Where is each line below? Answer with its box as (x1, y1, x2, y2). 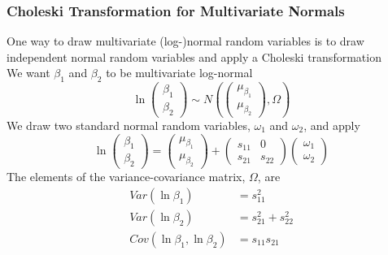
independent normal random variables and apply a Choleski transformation (7, 48, 381, 65)
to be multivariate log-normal (106, 64, 253, 81)
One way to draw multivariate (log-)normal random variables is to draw (7, 32, 364, 50)
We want (7, 64, 50, 81)
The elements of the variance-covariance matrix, (7, 168, 246, 185)
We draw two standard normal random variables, (7, 116, 251, 133)
